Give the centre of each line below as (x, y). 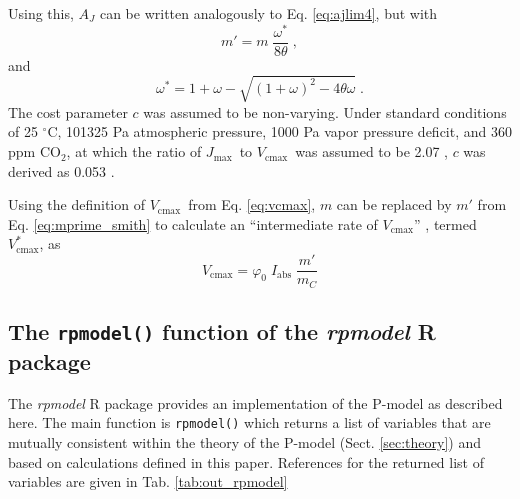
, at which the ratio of (134, 151)
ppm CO (34, 151)
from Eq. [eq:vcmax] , (252, 204)
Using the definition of (76, 204)
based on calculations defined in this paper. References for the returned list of (246, 461)
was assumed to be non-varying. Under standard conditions (325, 111)
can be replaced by (394, 204)
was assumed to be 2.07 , (371, 151)
